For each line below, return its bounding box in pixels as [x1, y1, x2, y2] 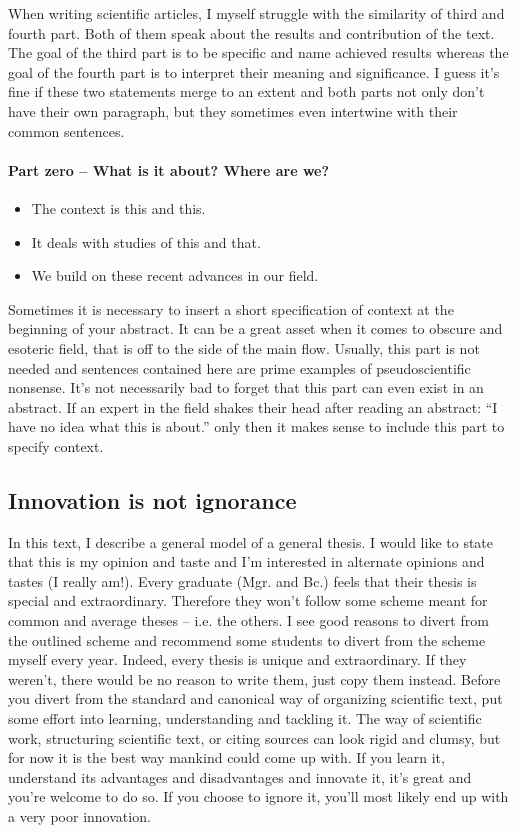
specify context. [8, 435, 104, 456]
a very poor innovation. [8, 806, 151, 826]
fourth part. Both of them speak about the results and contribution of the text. [8, 22, 495, 43]
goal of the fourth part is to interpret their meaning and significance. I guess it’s [8, 61, 500, 82]
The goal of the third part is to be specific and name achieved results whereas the [8, 42, 509, 63]
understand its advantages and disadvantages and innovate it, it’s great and [8, 766, 472, 787]
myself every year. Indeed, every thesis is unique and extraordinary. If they [8, 649, 467, 670]
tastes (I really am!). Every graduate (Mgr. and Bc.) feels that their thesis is [8, 570, 477, 591]
